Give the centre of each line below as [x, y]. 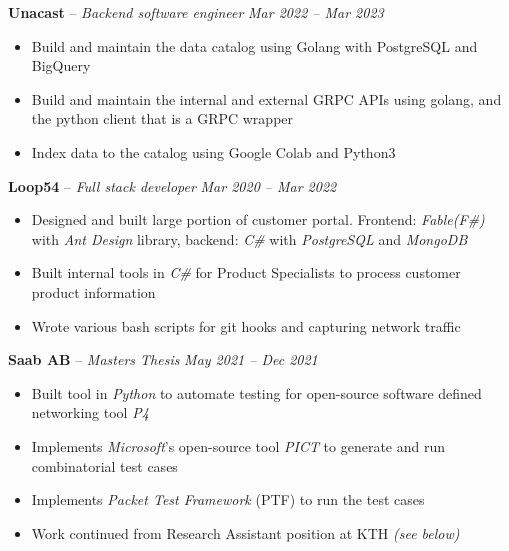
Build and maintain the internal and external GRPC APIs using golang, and [266, 98]
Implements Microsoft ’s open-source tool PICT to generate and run [238, 445]
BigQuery [61, 65]
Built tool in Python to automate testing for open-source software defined [256, 392]
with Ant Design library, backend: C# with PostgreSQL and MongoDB [249, 238]
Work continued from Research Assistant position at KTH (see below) [245, 532]
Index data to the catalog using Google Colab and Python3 [213, 151]
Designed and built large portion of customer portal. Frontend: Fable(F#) [258, 219]
